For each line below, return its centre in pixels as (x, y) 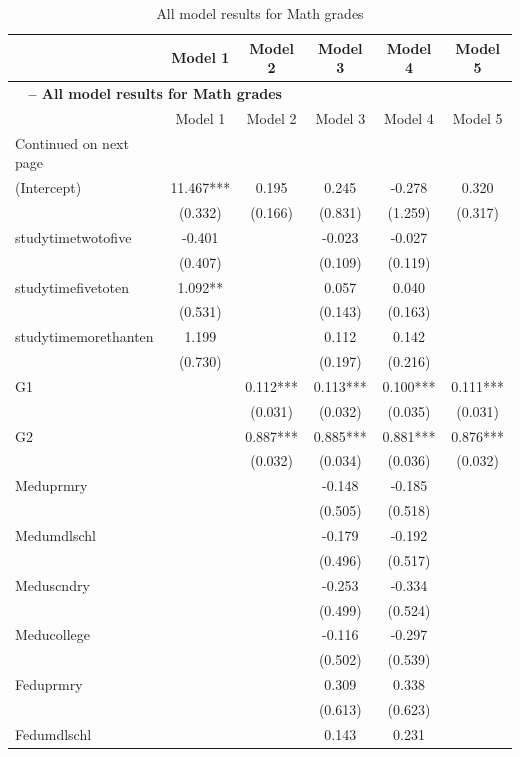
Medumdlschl (55, 534)
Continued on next (72, 142)
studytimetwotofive (73, 236)
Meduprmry (51, 485)
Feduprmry (49, 684)
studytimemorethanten (84, 336)
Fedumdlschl (53, 733)
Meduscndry (52, 584)
